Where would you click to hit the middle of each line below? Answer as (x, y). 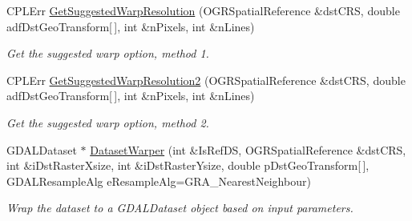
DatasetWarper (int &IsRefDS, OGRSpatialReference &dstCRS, (248, 149)
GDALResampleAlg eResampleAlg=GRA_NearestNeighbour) (159, 181)
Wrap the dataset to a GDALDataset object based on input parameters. (180, 208)
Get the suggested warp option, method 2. (108, 122)
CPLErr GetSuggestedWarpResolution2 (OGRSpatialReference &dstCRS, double (206, 80)
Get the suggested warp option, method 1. (108, 53)
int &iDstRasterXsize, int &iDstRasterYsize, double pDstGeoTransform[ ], (188, 165)
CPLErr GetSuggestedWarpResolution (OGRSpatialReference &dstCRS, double (203, 10)
